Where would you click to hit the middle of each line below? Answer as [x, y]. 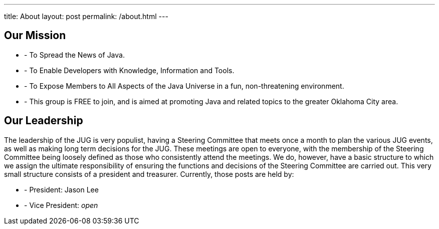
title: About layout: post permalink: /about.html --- [86, 16]
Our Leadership [44, 121]
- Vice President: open [61, 205]
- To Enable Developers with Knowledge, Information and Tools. [129, 70]
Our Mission [35, 36]
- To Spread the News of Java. [74, 55]
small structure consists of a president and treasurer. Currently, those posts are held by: [149, 174]
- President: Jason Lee [61, 189]
